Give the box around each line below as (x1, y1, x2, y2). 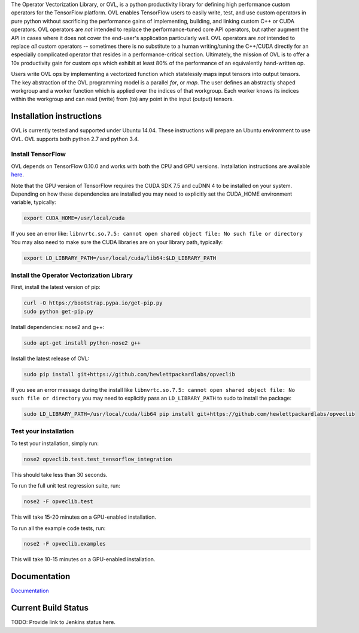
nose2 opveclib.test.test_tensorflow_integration (23, 455, 172, 462)
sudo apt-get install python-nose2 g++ (23, 339, 141, 346)
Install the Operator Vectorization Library (11, 271, 133, 279)
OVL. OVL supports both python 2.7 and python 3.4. (11, 135, 139, 142)
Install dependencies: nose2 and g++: (11, 323, 105, 330)
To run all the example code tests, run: (11, 524, 106, 532)
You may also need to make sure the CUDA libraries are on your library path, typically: (11, 238, 223, 245)
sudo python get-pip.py (23, 308, 94, 315)
